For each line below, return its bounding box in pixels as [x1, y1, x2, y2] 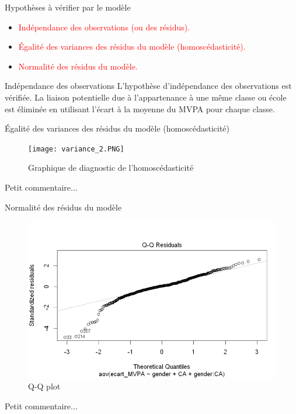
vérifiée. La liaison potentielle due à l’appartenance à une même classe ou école [5, 91, 287, 103]
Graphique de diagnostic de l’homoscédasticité [28, 161, 194, 174]
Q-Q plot [28, 380, 61, 392]
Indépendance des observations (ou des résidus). [18, 20, 190, 33]
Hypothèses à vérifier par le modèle [5, 1, 131, 13]
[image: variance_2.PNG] [28, 144, 124, 153]
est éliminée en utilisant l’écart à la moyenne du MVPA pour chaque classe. [5, 102, 275, 115]
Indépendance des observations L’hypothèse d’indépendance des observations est [5, 80, 292, 92]
